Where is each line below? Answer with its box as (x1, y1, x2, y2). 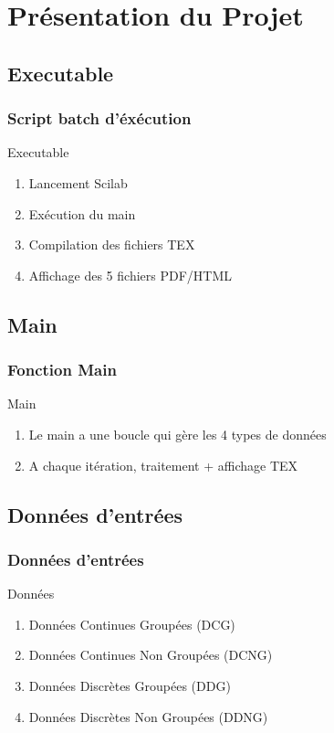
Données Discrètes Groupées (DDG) (28, 675, 231, 695)
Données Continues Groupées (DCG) (28, 614, 235, 633)
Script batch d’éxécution (7, 107, 192, 130)
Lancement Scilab (28, 173, 128, 192)
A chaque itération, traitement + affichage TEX (28, 455, 298, 474)
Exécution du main (28, 204, 136, 223)
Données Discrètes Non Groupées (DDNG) (28, 706, 268, 726)
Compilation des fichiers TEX (28, 235, 195, 254)
